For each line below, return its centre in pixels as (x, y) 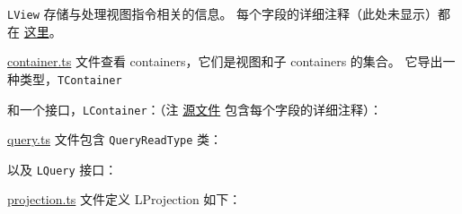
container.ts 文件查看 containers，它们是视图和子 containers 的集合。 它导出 (225, 61)
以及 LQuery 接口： (62, 169)
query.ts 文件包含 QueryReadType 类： (115, 139)
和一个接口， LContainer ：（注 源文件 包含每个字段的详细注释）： (195, 109)
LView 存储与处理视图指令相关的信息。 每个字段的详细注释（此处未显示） (223, 13)
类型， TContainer (71, 78)
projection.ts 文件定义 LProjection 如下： (124, 199)
